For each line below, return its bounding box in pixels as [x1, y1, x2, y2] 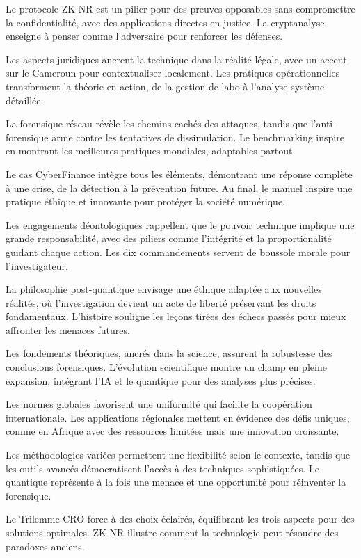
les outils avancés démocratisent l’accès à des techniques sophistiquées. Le [6, 461, 319, 475]
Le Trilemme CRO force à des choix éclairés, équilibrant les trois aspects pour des [6, 511, 355, 526]
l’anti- [310, 116, 336, 131]
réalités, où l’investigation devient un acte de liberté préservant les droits [6, 295, 316, 310]
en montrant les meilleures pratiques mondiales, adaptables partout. [6, 143, 296, 158]
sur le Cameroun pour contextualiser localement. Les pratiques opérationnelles [6, 65, 340, 80]
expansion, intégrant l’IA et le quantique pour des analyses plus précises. [6, 373, 316, 388]
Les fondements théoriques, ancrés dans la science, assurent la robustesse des [6, 346, 332, 360]
